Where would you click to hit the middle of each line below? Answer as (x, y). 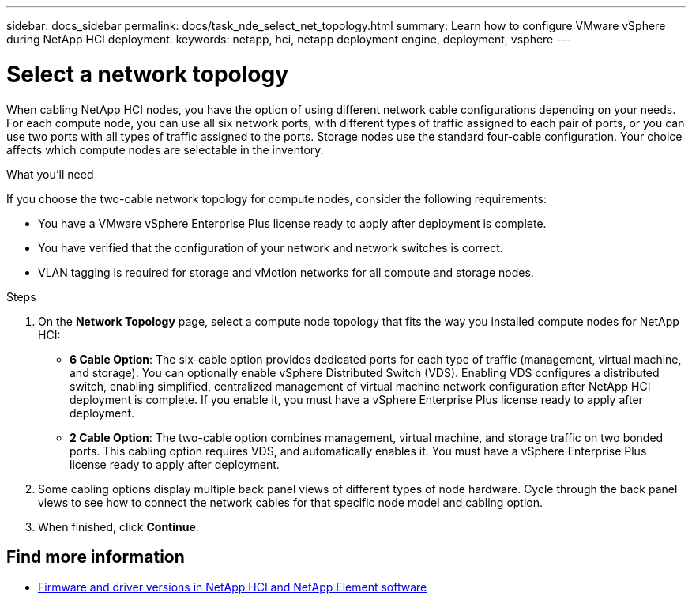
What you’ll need (50, 174)
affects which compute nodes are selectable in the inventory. (165, 149)
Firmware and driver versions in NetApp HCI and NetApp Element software (233, 587)
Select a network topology (148, 74)
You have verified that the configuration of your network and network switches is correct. (271, 247)
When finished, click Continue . (118, 526)
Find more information (96, 557)
